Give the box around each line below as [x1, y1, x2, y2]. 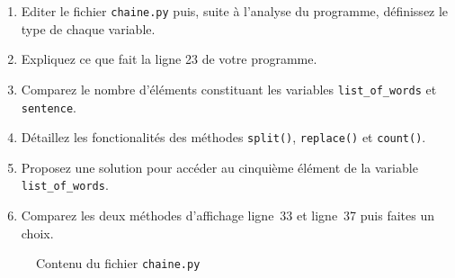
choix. [21, 223, 54, 242]
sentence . [21, 97, 76, 116]
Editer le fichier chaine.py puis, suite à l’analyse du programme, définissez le [21, 2, 449, 20]
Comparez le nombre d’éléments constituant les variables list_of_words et [21, 79, 437, 98]
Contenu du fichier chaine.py [36, 254, 201, 273]
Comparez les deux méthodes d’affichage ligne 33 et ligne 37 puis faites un [21, 206, 434, 225]
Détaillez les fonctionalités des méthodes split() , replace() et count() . [21, 128, 426, 147]
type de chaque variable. [21, 19, 156, 38]
